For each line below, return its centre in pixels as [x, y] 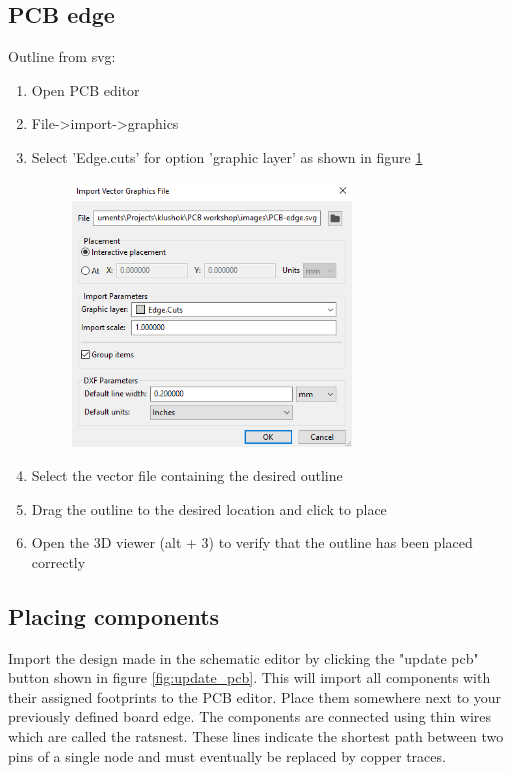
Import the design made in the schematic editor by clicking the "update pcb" [243, 657]
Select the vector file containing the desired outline [187, 474]
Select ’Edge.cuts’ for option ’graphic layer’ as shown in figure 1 [227, 156]
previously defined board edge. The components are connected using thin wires [250, 716]
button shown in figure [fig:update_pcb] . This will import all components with [249, 677]
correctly [58, 561]
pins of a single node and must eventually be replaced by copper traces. [227, 755]
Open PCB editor [85, 89]
